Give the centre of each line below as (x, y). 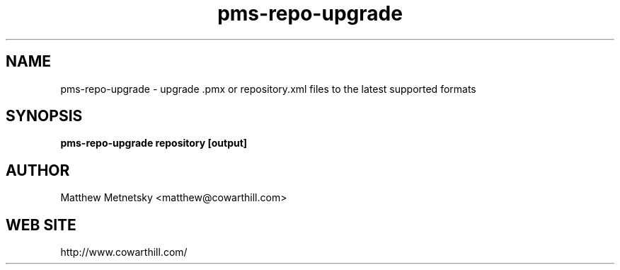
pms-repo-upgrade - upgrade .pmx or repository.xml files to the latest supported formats (268, 89)
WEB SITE (41, 225)
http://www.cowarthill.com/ (124, 252)
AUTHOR (38, 170)
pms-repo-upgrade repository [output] (154, 143)
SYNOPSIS (44, 116)
